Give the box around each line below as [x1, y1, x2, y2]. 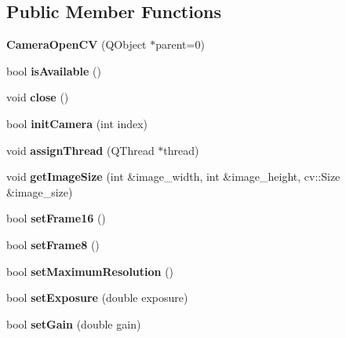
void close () [6, 89, 69, 105]
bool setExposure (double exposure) [6, 289, 188, 306]
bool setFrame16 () [6, 210, 106, 226]
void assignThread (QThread [6, 141, 155, 158]
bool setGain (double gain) [6, 315, 141, 332]
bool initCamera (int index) [6, 115, 148, 131]
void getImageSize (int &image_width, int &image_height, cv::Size [6, 168, 341, 185]
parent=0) [155, 36, 205, 53]
